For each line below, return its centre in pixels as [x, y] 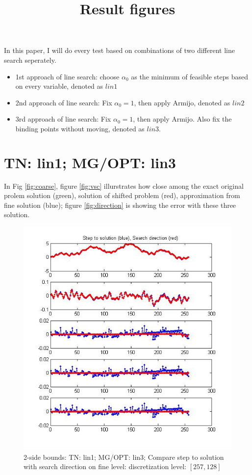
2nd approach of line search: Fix [64, 102]
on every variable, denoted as [59, 86]
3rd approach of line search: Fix [63, 119]
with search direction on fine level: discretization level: [105, 466]
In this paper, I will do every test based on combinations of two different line [119, 50]
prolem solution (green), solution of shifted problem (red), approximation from [122, 195]
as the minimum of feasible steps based [189, 76]
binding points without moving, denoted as [80, 128]
